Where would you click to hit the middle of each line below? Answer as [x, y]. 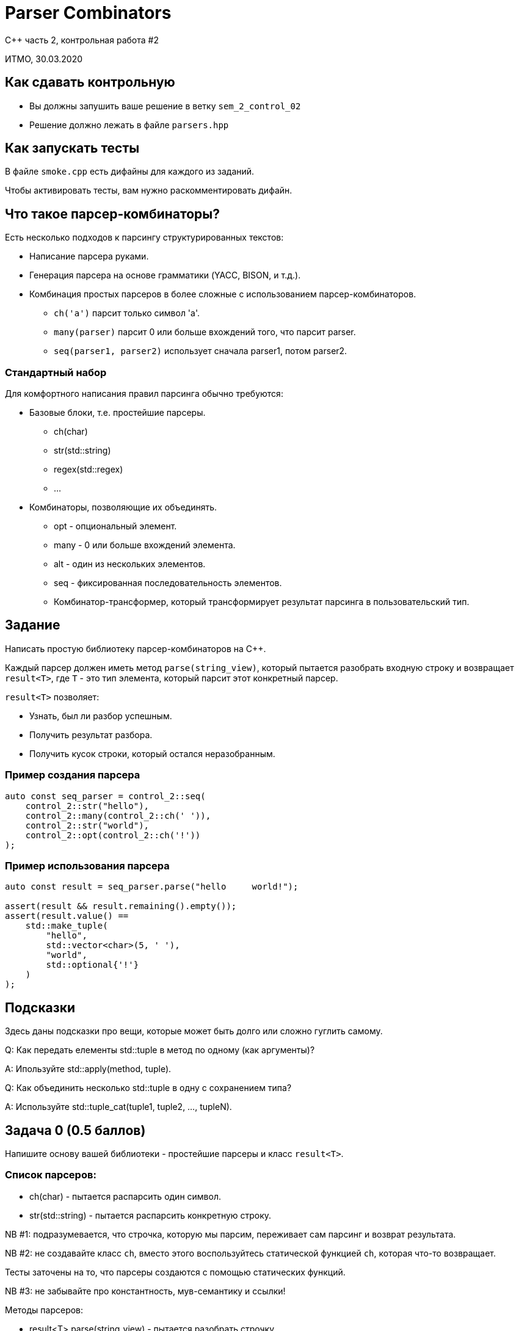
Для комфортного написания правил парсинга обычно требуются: [144, 394]
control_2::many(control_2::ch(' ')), [118, 815]
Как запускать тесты [72, 148]
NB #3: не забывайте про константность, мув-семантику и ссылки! [145, 1291]
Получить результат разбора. [91, 734]
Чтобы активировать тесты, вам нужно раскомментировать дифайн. [149, 190]
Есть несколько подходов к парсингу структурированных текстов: [144, 238]
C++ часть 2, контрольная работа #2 [82, 40]
